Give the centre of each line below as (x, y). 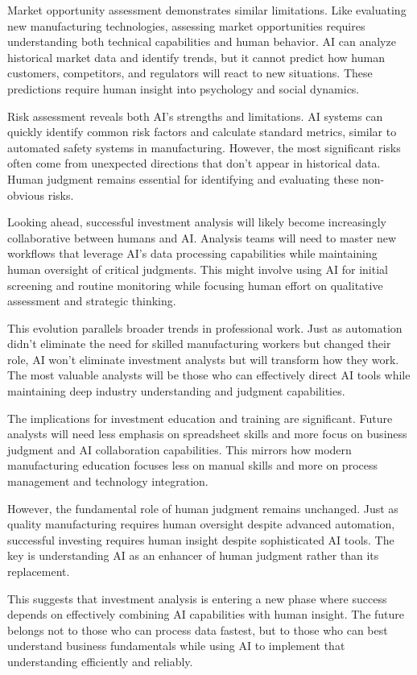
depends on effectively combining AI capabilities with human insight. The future (206, 614)
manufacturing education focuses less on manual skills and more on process (192, 465)
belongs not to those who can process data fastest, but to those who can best (198, 629)
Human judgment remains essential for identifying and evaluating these (183, 178)
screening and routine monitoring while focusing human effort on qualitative (195, 285)
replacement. (39, 571)
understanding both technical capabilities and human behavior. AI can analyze (202, 41)
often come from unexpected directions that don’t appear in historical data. (194, 163)
